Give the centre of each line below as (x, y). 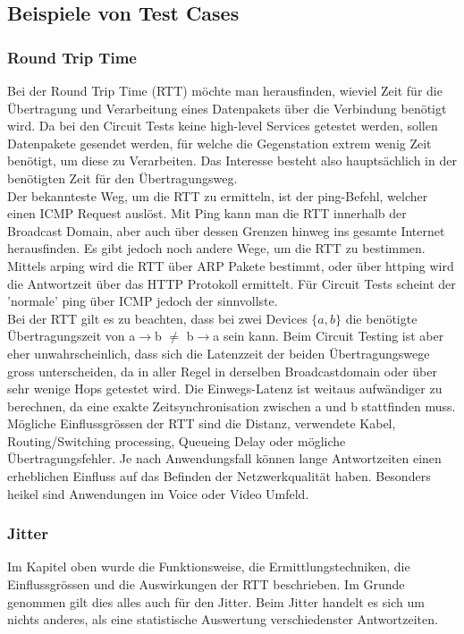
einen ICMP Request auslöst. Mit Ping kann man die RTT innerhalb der (207, 213)
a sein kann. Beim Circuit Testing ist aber (329, 336)
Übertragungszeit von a (72, 336)
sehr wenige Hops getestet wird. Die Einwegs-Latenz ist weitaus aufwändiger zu (225, 389)
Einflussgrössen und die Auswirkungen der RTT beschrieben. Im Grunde (206, 584)
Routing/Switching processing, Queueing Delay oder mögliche (177, 440)
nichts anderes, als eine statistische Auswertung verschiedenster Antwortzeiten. (223, 619)
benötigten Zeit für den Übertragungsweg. (122, 178)
